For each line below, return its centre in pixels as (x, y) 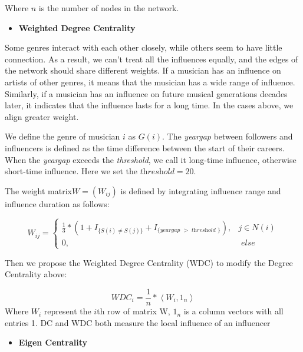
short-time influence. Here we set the (71, 171)
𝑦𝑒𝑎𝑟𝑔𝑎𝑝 (170, 230)
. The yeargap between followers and (228, 136)
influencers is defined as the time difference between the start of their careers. (145, 147)
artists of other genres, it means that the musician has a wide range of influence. (150, 82)
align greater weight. (42, 116)
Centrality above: (36, 274)
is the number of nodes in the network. (109, 8)
